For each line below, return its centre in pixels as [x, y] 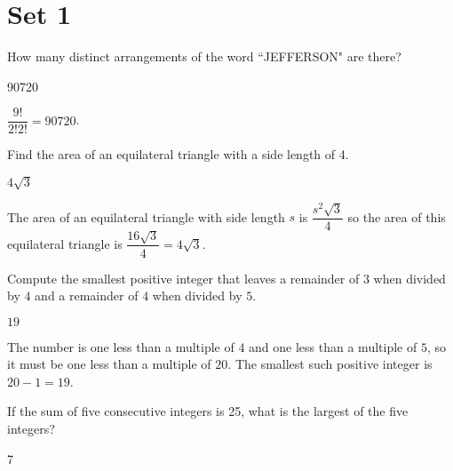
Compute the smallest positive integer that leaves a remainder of [183, 278]
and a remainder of [87, 295]
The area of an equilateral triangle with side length [146, 216]
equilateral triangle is [65, 243]
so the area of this [397, 216]
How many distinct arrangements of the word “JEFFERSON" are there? [204, 56]
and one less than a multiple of [333, 346]
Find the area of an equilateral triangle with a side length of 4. [178, 154]
